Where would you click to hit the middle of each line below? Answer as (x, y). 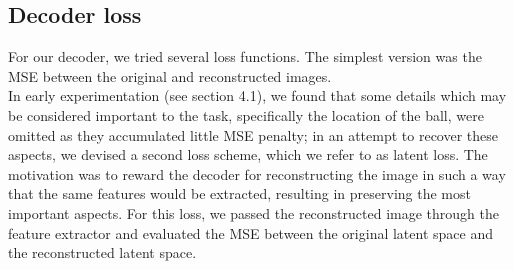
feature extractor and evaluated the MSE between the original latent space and (250, 232)
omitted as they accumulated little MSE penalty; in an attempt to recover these (253, 134)
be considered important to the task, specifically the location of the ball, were (246, 114)
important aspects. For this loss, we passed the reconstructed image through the (253, 212)
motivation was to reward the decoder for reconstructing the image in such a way (257, 173)
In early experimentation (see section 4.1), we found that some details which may (257, 95)
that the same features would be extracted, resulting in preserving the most (239, 193)
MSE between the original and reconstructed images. (170, 75)
